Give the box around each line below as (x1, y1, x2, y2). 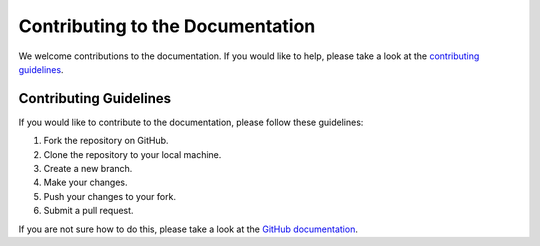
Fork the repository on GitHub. (43, 135, 169, 147)
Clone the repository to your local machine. (43, 148, 222, 160)
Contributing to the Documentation (18, 15, 316, 37)
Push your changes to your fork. (43, 190, 177, 202)
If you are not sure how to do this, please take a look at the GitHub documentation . (18, 223, 359, 235)
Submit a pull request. (43, 205, 134, 217)
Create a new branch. (43, 163, 133, 175)
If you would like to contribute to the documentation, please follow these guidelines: (18, 116, 364, 128)
